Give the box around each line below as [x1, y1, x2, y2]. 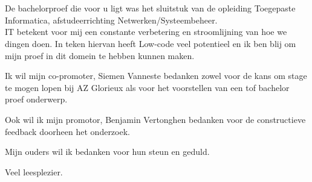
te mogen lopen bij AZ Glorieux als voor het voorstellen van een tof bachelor [5, 81, 290, 93]
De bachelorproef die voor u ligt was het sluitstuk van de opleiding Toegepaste [5, 2, 296, 14]
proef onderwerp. [5, 93, 68, 105]
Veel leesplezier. [5, 165, 63, 178]
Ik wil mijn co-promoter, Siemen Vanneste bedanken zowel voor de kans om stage [5, 69, 307, 82]
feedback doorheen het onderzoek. [5, 125, 130, 137]
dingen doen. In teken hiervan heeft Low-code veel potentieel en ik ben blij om [5, 37, 296, 49]
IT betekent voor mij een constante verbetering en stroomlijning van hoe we [5, 25, 287, 38]
